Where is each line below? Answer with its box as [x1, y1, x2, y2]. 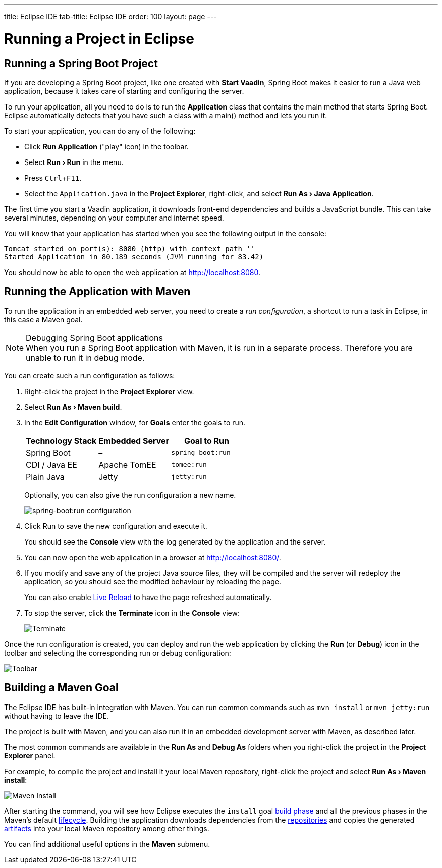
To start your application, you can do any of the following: [4, 126, 196, 135]
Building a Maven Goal [4, 681, 119, 694]
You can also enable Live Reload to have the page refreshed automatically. [24, 592, 272, 602]
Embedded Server [98, 435, 170, 446]
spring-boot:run [171, 449, 231, 457]
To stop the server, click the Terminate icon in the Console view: [24, 608, 240, 617]
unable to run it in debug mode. [26, 352, 145, 363]
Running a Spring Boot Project [4, 57, 158, 70]
